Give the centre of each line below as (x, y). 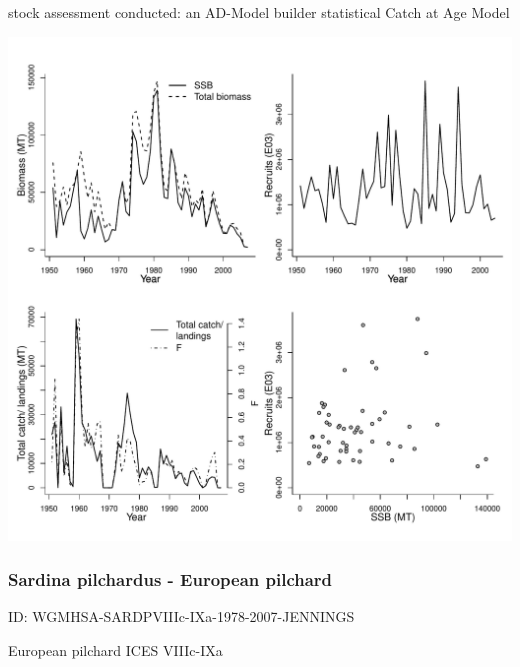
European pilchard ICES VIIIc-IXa (115, 650)
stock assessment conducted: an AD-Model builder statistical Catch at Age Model (259, 12)
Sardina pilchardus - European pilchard (170, 579)
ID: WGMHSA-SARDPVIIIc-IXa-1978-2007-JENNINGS (181, 616)
